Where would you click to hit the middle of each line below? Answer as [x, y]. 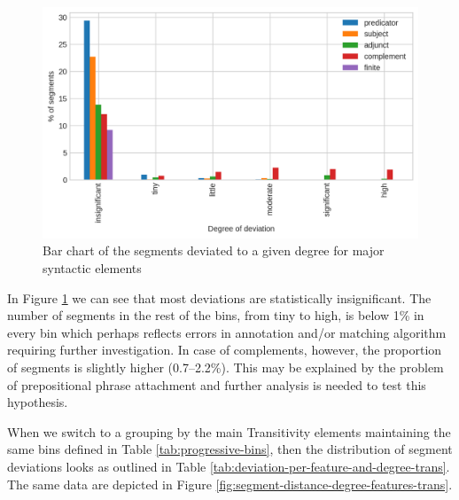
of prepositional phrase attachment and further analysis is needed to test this [217, 384]
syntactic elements [92, 268]
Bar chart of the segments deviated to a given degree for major [214, 250]
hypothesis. [38, 402]
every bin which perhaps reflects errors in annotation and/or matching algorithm [227, 332]
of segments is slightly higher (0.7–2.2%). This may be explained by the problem [226, 367]
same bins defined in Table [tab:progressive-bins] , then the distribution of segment [230, 449]
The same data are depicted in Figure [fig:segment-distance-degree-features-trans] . [230, 484]
